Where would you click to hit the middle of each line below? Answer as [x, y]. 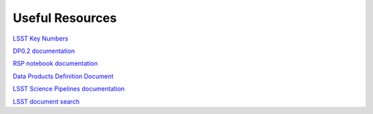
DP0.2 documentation [44, 51]
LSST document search [46, 101]
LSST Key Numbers [40, 38]
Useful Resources [65, 18]
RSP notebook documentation [55, 64]
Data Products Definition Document [63, 76]
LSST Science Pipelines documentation [69, 89]
